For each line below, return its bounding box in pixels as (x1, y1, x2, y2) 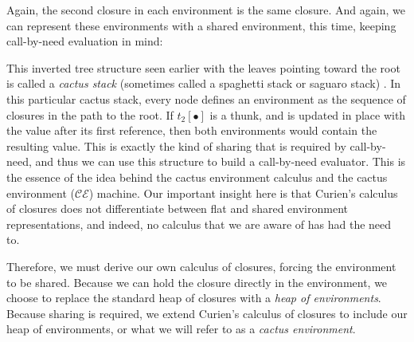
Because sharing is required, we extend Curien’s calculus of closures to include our (6, 305, 408, 321)
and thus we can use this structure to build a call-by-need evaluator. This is (35, 153, 406, 170)
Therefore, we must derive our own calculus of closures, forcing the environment (6, 257, 396, 274)
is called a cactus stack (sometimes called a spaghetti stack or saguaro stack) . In (6, 75, 401, 92)
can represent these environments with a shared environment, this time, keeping (6, 17, 396, 33)
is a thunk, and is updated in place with (209, 106, 406, 123)
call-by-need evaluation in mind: (6, 33, 163, 49)
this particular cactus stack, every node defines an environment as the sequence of (6, 90, 406, 107)
